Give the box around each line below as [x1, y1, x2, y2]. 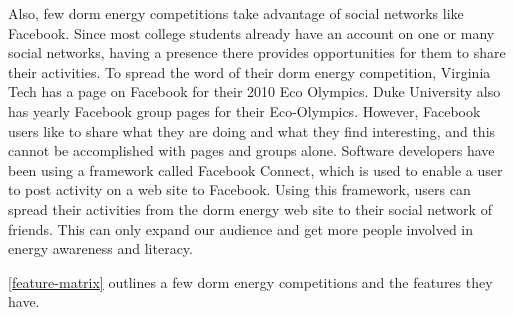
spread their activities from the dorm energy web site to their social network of [8, 198, 492, 219]
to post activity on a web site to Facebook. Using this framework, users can [8, 179, 471, 200]
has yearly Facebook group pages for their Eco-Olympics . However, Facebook [8, 100, 481, 121]
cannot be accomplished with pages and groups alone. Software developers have [8, 140, 495, 161]
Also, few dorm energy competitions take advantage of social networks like [8, 3, 464, 23]
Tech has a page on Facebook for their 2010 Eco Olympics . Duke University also [8, 81, 501, 102]
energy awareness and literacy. [8, 238, 193, 259]
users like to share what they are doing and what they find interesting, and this [8, 120, 496, 141]
